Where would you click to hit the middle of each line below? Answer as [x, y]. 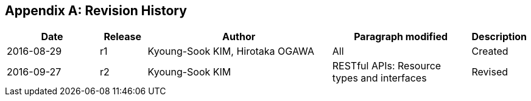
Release [123, 37]
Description [499, 37]
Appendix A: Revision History [96, 11]
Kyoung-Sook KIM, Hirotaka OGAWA [231, 51]
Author [239, 37]
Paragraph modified [401, 37]
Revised [490, 72]
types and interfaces [379, 78]
